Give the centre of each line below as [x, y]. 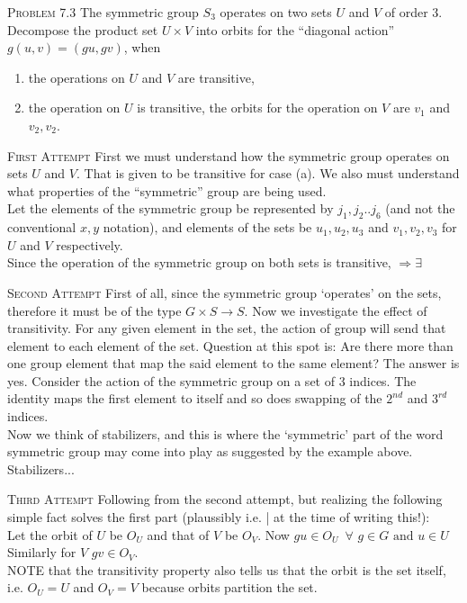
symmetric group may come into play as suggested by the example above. [210, 451]
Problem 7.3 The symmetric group [103, 12]
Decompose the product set [83, 29]
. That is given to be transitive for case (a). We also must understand [268, 173]
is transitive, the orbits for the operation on [257, 108]
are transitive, [216, 77]
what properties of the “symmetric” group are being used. [167, 190]
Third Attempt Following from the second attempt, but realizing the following [225, 499]
